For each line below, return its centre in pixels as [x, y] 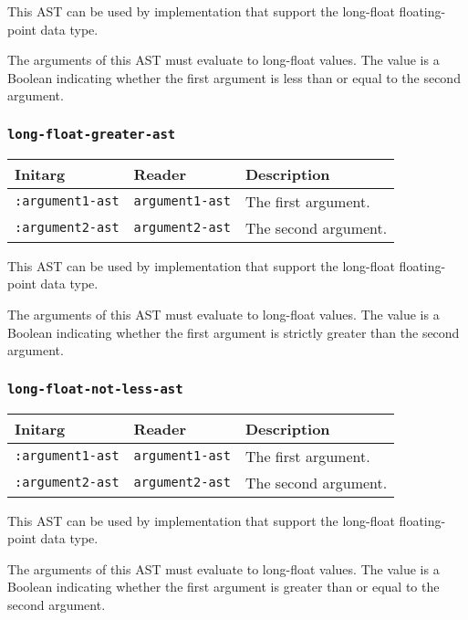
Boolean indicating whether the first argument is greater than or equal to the [224, 587]
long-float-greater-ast [92, 134]
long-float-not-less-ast [95, 389]
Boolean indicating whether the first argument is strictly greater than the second [234, 332]
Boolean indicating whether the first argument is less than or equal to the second [234, 77]
